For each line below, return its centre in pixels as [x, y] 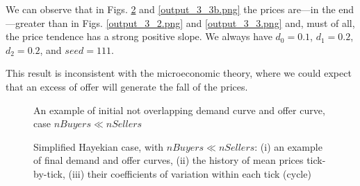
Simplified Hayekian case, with [99, 146]
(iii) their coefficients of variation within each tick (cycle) [190, 173]
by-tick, [49, 173]
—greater [25, 22]
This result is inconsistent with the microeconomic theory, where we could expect [179, 73]
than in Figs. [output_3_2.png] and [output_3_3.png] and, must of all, [202, 22]
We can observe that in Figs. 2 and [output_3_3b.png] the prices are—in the [171, 9]
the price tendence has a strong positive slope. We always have [139, 36]
